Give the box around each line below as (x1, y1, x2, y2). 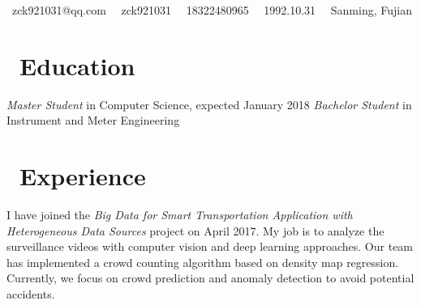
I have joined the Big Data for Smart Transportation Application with (6, 206, 353, 223)
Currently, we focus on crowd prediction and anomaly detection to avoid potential (6, 269, 415, 286)
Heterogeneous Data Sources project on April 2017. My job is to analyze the (6, 222, 384, 239)
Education (19, 49, 135, 82)
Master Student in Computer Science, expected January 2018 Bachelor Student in (6, 95, 412, 112)
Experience (19, 159, 146, 193)
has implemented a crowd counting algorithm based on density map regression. (6, 253, 399, 270)
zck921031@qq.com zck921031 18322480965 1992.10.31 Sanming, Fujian (12, 2, 412, 18)
